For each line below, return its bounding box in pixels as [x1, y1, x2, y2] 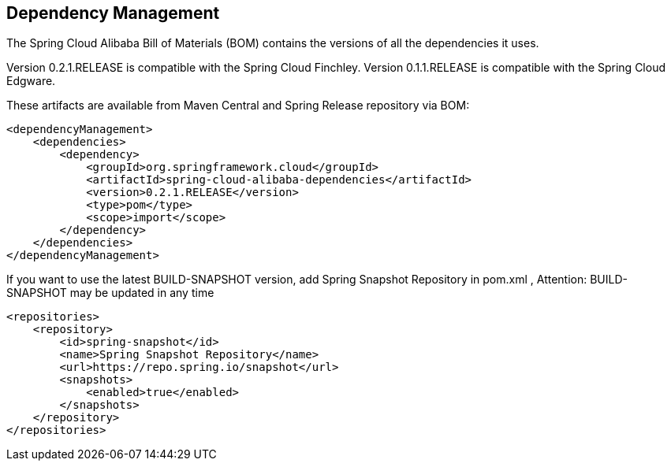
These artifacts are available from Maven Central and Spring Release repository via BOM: [6, 98, 470, 113]
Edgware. [6, 74, 56, 88]
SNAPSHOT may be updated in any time [6, 286, 214, 300]
